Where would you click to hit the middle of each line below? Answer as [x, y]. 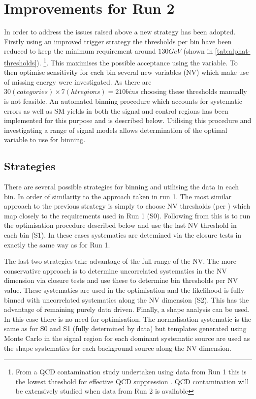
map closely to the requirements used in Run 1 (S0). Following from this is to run [127, 215]
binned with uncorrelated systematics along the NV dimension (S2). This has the [127, 299]
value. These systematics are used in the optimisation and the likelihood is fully [124, 290]
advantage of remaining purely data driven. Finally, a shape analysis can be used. [127, 309]
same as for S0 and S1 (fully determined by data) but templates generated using [125, 328]
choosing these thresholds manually [194, 91]
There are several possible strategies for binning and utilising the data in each [122, 187]
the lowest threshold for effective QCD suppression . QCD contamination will [132, 381]
